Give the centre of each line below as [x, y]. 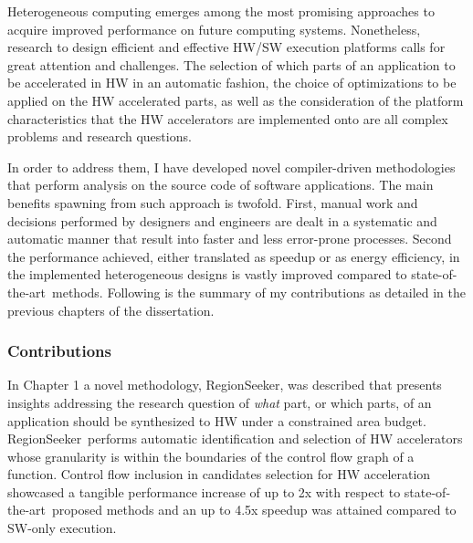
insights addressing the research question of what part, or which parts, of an [220, 402]
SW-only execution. [62, 528]
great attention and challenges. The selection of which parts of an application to [231, 64]
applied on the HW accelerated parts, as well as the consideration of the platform [236, 100]
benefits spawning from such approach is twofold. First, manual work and [213, 202]
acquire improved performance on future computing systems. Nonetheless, [214, 29]
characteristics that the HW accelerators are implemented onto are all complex [228, 118]
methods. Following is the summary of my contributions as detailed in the [259, 292]
